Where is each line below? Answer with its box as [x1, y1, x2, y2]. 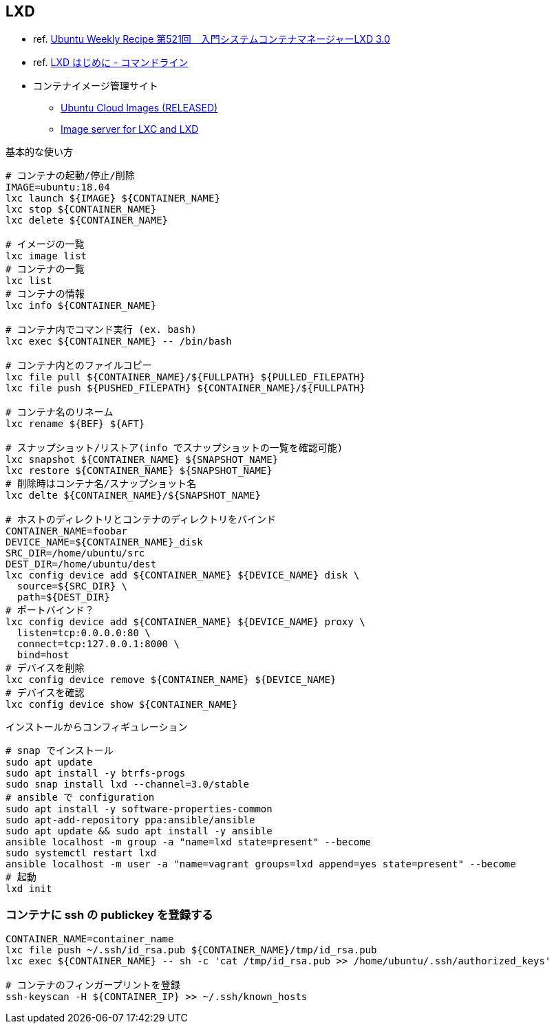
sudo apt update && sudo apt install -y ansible [6, 825, 273, 837]
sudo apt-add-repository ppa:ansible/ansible [6, 814, 255, 826]
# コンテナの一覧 [6, 263, 85, 275]
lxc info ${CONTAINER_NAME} [6, 300, 157, 312]
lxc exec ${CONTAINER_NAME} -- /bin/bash [6, 336, 232, 347]
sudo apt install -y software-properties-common [6, 803, 273, 815]
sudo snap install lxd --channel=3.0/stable [6, 779, 250, 790]
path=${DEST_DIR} [17, 592, 110, 603]
